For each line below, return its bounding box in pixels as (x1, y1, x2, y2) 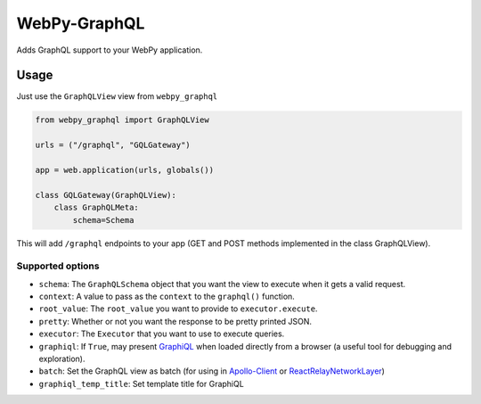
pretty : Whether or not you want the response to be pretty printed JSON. (38, 316, 312, 326)
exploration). (38, 353, 86, 365)
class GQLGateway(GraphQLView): (35, 190, 177, 200)
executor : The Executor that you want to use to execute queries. (38, 328, 285, 339)
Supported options (16, 260, 100, 272)
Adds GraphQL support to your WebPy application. (16, 45, 203, 55)
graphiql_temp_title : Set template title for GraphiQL (38, 378, 244, 389)
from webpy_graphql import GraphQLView (35, 115, 209, 125)
